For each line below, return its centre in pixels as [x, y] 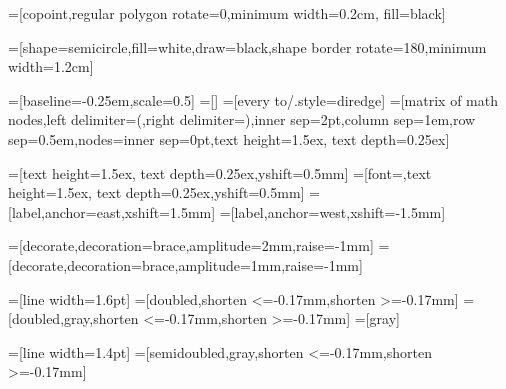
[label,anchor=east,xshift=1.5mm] [112, 211]
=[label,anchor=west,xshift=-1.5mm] [332, 211]
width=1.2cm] [51, 66]
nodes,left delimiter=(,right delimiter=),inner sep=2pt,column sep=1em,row [242, 119]
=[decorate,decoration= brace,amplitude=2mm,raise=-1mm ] [191, 245]
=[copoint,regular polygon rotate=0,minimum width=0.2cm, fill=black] [227, 13]
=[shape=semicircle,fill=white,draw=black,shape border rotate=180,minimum [247, 46]
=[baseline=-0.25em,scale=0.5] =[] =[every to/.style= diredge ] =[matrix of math [253, 99]
